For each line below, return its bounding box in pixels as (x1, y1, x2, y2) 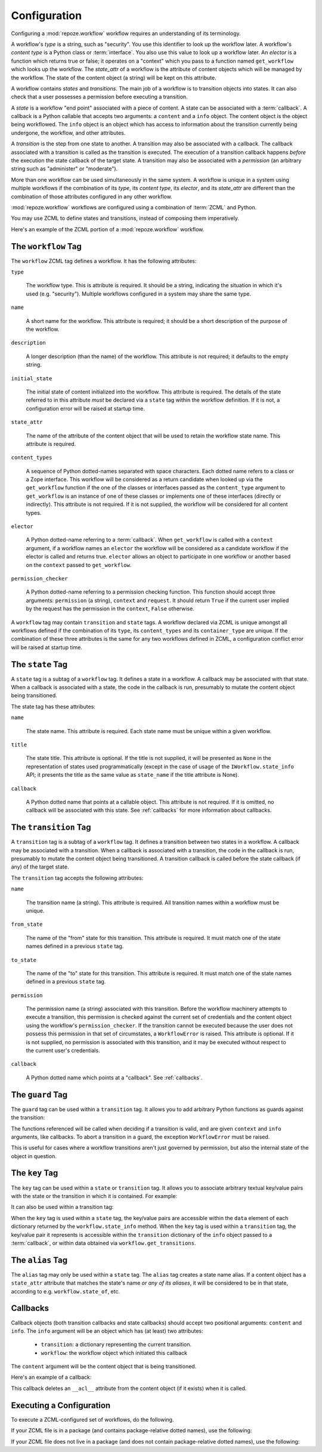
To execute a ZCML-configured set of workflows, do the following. (11, 1416, 174, 1423)
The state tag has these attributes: (11, 703, 95, 710)
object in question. (11, 1152, 57, 1159)
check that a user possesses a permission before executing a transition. (11, 93, 188, 101)
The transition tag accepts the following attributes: (11, 874, 144, 882)
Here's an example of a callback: (11, 1374, 92, 1381)
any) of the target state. (11, 863, 69, 870)
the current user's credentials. (26, 1047, 101, 1054)
